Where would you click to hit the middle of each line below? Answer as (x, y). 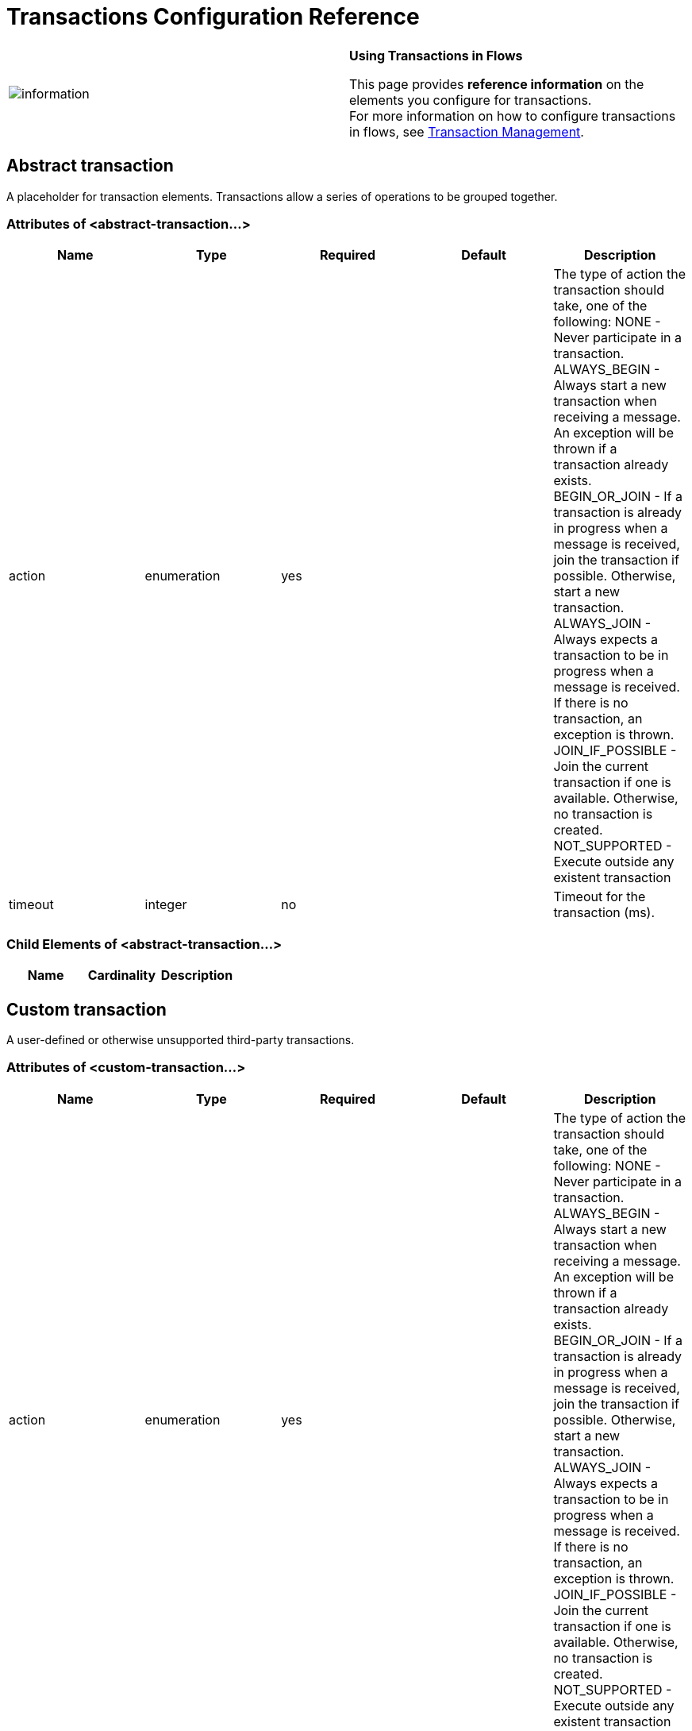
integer (166, 905)
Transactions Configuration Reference (213, 17)
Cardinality (122, 975)
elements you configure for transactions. (471, 100)
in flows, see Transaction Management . (467, 131)
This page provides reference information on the (497, 84)
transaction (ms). (604, 913)
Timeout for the (600, 897)
